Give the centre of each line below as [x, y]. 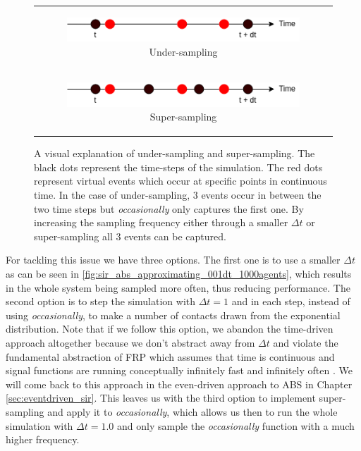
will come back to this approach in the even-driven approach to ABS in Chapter [179, 384]
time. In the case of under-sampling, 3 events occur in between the [178, 195]
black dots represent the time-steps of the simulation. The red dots [178, 167]
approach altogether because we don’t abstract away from [130, 342]
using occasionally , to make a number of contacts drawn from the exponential [173, 315]
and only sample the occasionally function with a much [235, 425]
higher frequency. [43, 439]
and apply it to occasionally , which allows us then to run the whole [192, 411]
